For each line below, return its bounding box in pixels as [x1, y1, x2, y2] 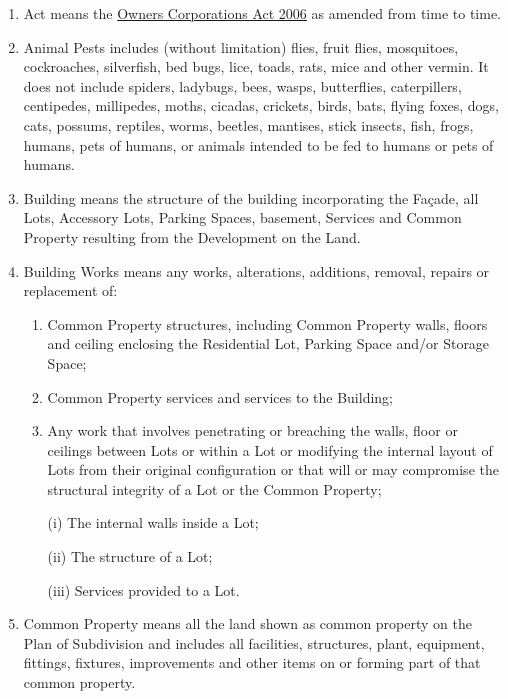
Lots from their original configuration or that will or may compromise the [47, 459, 499, 480]
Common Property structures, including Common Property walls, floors [47, 313, 488, 334]
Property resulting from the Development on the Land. [23, 226, 361, 247]
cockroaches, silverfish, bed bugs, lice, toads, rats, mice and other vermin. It [23, 56, 489, 77]
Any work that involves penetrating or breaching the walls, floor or [47, 420, 458, 441]
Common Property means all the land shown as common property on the [23, 613, 472, 634]
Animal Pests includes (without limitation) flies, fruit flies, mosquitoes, [23, 36, 459, 57]
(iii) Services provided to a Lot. [47, 579, 240, 600]
